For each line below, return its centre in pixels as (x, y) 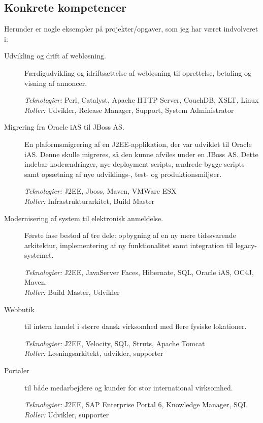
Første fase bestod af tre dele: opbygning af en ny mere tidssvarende (130, 235)
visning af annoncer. (56, 83)
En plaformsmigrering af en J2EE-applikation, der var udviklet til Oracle (138, 144)
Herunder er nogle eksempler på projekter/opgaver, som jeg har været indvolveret (131, 29)
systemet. (39, 255)
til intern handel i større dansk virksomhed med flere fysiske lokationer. (136, 326)
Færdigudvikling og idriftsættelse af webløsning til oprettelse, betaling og (138, 72)
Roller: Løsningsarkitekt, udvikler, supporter (94, 353)
